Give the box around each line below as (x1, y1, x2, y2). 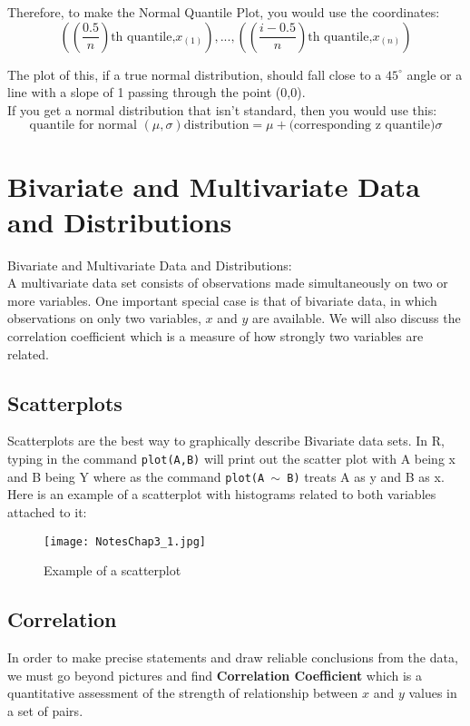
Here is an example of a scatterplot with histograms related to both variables (7, 485, 436, 504)
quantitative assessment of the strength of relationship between (7, 683, 358, 702)
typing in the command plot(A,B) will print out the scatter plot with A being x (7, 449, 455, 468)
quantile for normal (29, 119, 137, 132)
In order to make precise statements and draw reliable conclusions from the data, (7, 648, 458, 666)
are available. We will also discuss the (251, 309, 461, 328)
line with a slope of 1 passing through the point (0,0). (7, 83, 306, 102)
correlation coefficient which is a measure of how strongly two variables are (7, 327, 424, 346)
